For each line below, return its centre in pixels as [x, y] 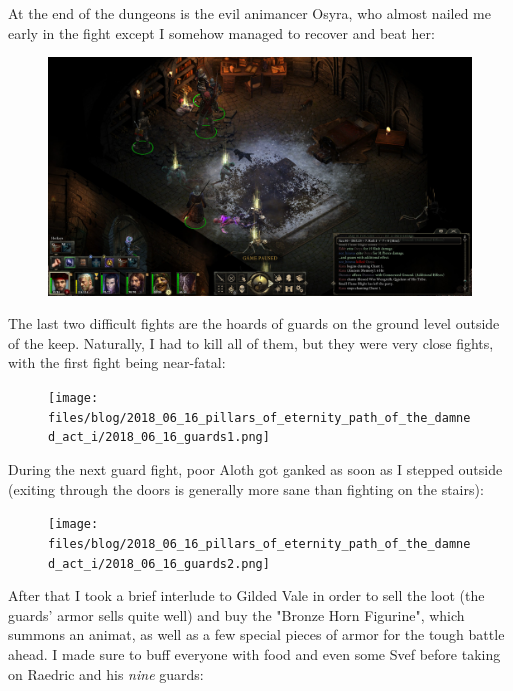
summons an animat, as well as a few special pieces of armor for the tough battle [256, 634]
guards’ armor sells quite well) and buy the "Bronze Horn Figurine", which [236, 614]
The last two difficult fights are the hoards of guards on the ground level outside [254, 323]
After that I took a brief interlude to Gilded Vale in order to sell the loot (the [246, 595]
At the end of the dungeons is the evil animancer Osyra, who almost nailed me [249, 13]
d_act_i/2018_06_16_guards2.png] [159, 563]
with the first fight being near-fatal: [117, 362]
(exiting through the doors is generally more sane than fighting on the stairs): [246, 488]
